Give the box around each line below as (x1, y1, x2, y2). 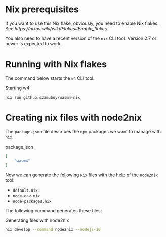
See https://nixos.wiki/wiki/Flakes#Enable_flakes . (5, 25, 109, 31)
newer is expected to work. (5, 40, 62, 46)
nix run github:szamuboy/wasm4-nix (5, 94, 80, 100)
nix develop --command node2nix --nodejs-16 (5, 227, 101, 232)
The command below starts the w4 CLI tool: (5, 75, 95, 81)
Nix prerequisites (5, 4, 79, 15)
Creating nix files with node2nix (5, 112, 142, 123)
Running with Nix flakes (5, 59, 107, 70)
